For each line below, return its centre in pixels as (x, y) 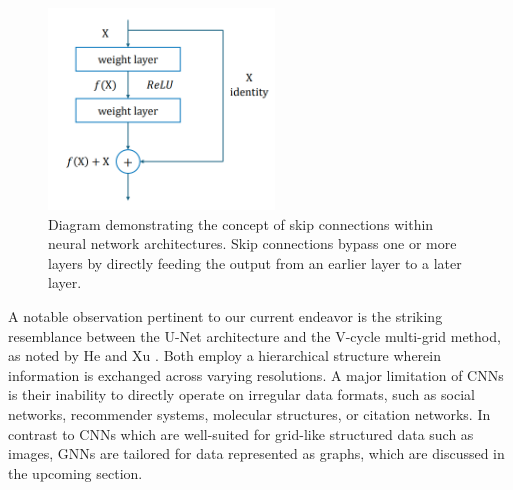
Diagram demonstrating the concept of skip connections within (241, 223)
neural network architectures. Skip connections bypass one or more (252, 243)
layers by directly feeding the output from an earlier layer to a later (255, 262)
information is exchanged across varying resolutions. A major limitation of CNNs (256, 374)
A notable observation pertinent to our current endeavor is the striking (225, 315)
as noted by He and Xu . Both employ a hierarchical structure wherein (224, 355)
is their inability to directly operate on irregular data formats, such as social (241, 394)
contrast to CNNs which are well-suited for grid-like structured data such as (241, 433)
